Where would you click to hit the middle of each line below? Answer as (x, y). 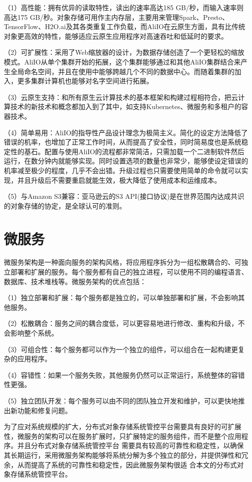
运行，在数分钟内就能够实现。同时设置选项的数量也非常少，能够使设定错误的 (126, 161)
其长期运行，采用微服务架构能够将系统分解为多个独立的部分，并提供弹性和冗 (126, 455)
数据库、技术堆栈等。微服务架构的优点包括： (75, 281)
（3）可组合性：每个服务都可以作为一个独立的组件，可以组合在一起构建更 (121, 349)
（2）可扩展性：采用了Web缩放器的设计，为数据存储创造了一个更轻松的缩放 (124, 52)
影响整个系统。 (34, 332)
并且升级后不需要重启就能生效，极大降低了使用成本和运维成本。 (119, 180)
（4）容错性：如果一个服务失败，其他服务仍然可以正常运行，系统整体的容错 (124, 375)
